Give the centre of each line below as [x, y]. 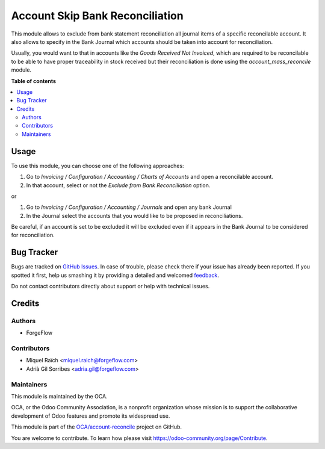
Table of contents [34, 81]
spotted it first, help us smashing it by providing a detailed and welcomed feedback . [115, 275]
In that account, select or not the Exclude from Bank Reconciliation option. [118, 185]
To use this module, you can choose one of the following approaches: [97, 166]
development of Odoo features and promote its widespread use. [91, 416]
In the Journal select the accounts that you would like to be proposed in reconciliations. [135, 215]
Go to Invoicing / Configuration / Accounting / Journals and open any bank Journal [129, 207]
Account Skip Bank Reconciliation [97, 16]
